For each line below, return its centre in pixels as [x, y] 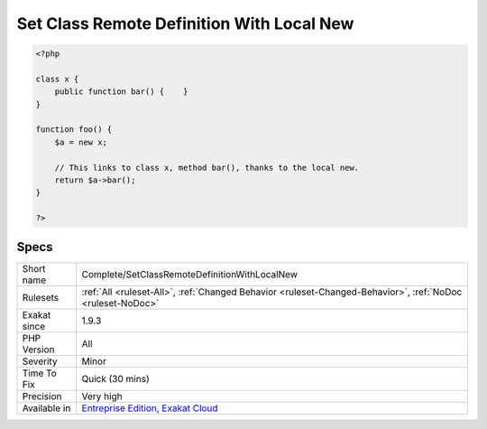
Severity [40, 361]
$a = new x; [81, 142]
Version [38, 350]
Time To [40, 373]
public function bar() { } [121, 92]
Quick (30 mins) [115, 378]
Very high [102, 396]
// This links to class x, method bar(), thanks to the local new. [207, 168]
